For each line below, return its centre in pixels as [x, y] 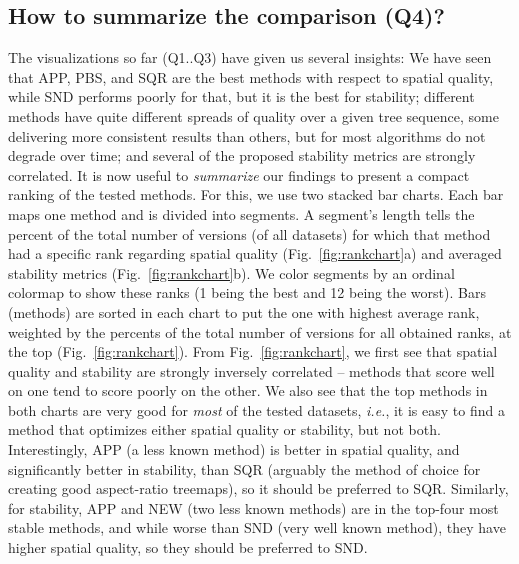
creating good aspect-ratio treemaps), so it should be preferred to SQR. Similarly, [258, 488]
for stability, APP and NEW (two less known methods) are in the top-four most [253, 507]
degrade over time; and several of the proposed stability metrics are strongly [242, 155]
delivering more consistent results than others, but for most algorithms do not [247, 135]
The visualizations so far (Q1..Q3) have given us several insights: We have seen [250, 57]
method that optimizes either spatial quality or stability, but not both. [224, 429]
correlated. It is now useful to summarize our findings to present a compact [239, 174]
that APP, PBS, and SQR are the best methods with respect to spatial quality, [251, 76]
